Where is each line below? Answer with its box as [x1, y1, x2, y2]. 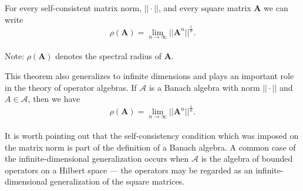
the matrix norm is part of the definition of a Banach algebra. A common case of [5, 141, 296, 153]
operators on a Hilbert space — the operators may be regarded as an [5, 163, 253, 176]
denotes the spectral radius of [55, 50, 162, 62]
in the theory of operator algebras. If [5, 81, 137, 93]
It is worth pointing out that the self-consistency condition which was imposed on [5, 129, 299, 141]
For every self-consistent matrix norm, [5, 2, 142, 13]
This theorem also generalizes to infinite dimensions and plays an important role [5, 69, 294, 81]
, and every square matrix [158, 2, 251, 13]
